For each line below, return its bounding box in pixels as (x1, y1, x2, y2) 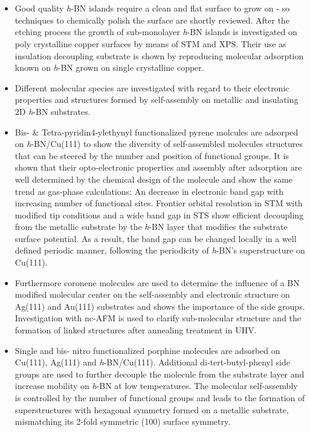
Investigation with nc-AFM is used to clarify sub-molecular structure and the (15, 312, 302, 324)
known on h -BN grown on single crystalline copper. (15, 61, 204, 74)
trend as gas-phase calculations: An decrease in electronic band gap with (15, 185, 284, 197)
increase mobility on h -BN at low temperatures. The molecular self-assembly (15, 379, 298, 392)
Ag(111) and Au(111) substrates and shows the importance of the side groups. (15, 299, 305, 312)
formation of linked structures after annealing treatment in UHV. (15, 324, 257, 336)
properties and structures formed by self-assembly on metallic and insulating (15, 93, 299, 106)
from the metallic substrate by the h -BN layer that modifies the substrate (15, 220, 288, 233)
